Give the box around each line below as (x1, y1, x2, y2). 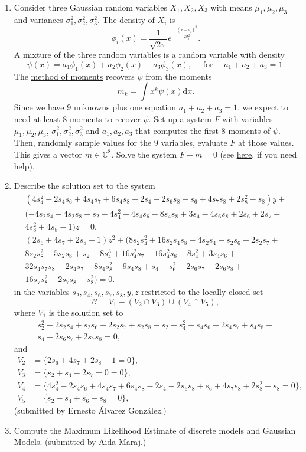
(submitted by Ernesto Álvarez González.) (14, 404, 167, 417)
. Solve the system (111, 148, 177, 160)
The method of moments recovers (14, 70, 135, 82)
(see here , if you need (220, 148, 297, 160)
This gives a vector (14, 148, 83, 160)
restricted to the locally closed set (141, 286, 263, 298)
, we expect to (237, 101, 288, 113)
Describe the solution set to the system (14, 179, 155, 192)
